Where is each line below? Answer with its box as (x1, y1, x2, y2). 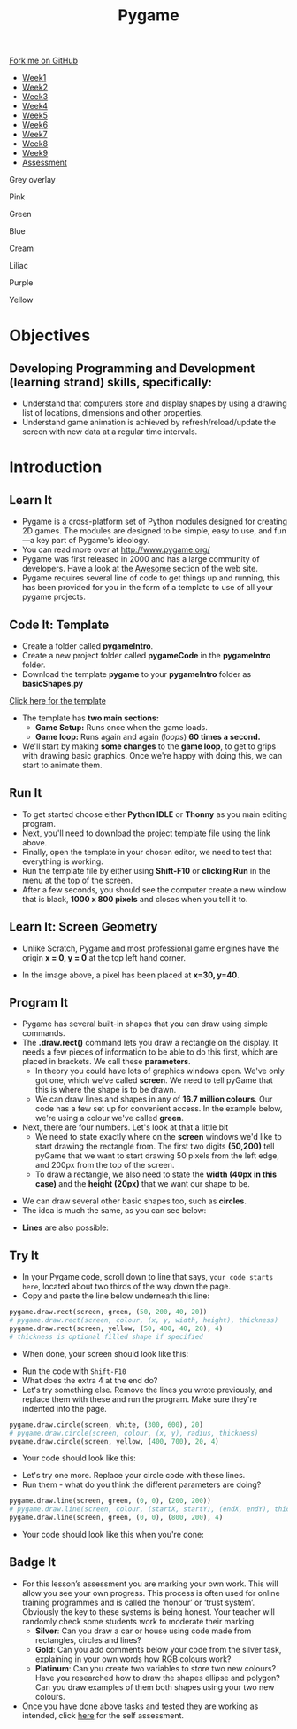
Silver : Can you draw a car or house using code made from (34, 1625, 252, 1636)
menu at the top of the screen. (21, 875, 133, 885)
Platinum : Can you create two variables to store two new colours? (34, 1663, 277, 1673)
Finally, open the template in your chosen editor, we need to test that (21, 846, 272, 857)
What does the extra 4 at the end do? (21, 1375, 158, 1385)
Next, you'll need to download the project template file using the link (21, 828, 271, 838)
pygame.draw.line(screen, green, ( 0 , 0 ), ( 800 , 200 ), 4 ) (9, 1513, 224, 1523)
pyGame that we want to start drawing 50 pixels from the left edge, (34, 1150, 280, 1161)
